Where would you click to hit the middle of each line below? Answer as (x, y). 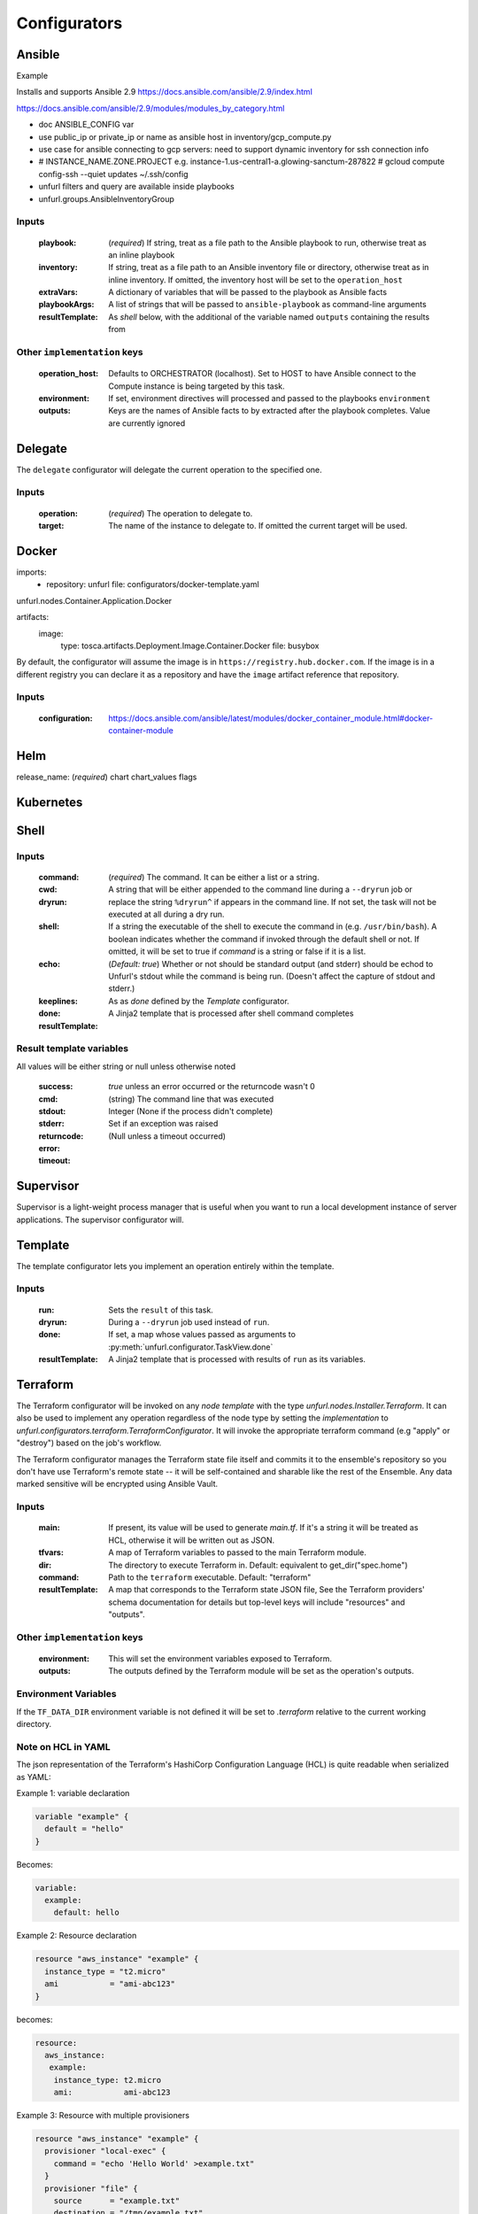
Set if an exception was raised (163, 1124)
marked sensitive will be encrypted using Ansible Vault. (117, 1484)
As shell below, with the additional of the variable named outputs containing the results (269, 317)
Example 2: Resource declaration (77, 1936)
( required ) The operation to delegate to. (181, 513)
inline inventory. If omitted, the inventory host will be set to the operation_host (255, 280)
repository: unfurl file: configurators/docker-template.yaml (153, 584)
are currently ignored (147, 423)
